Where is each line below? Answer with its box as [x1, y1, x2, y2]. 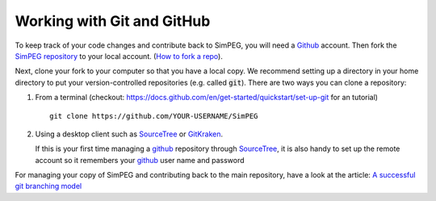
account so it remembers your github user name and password [35, 155, 245, 165]
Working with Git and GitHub [15, 12, 211, 30]
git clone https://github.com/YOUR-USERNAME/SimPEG [49, 111, 258, 120]
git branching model [15, 182, 82, 191]
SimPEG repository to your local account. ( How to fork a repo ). [15, 51, 224, 61]
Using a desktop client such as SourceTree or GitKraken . [35, 129, 224, 139]
